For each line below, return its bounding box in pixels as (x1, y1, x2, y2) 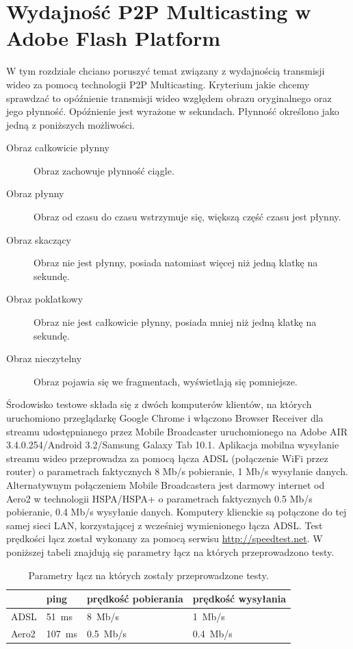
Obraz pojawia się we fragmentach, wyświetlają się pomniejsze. (34, 374, 298, 388)
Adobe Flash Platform (6, 24, 221, 52)
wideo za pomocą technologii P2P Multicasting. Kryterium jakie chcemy (6, 77, 310, 91)
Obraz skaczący (6, 232, 71, 246)
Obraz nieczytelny (6, 351, 82, 366)
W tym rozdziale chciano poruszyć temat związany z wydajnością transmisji (6, 64, 325, 78)
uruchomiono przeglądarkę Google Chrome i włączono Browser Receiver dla (6, 411, 324, 424)
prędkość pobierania (86, 591, 183, 606)
